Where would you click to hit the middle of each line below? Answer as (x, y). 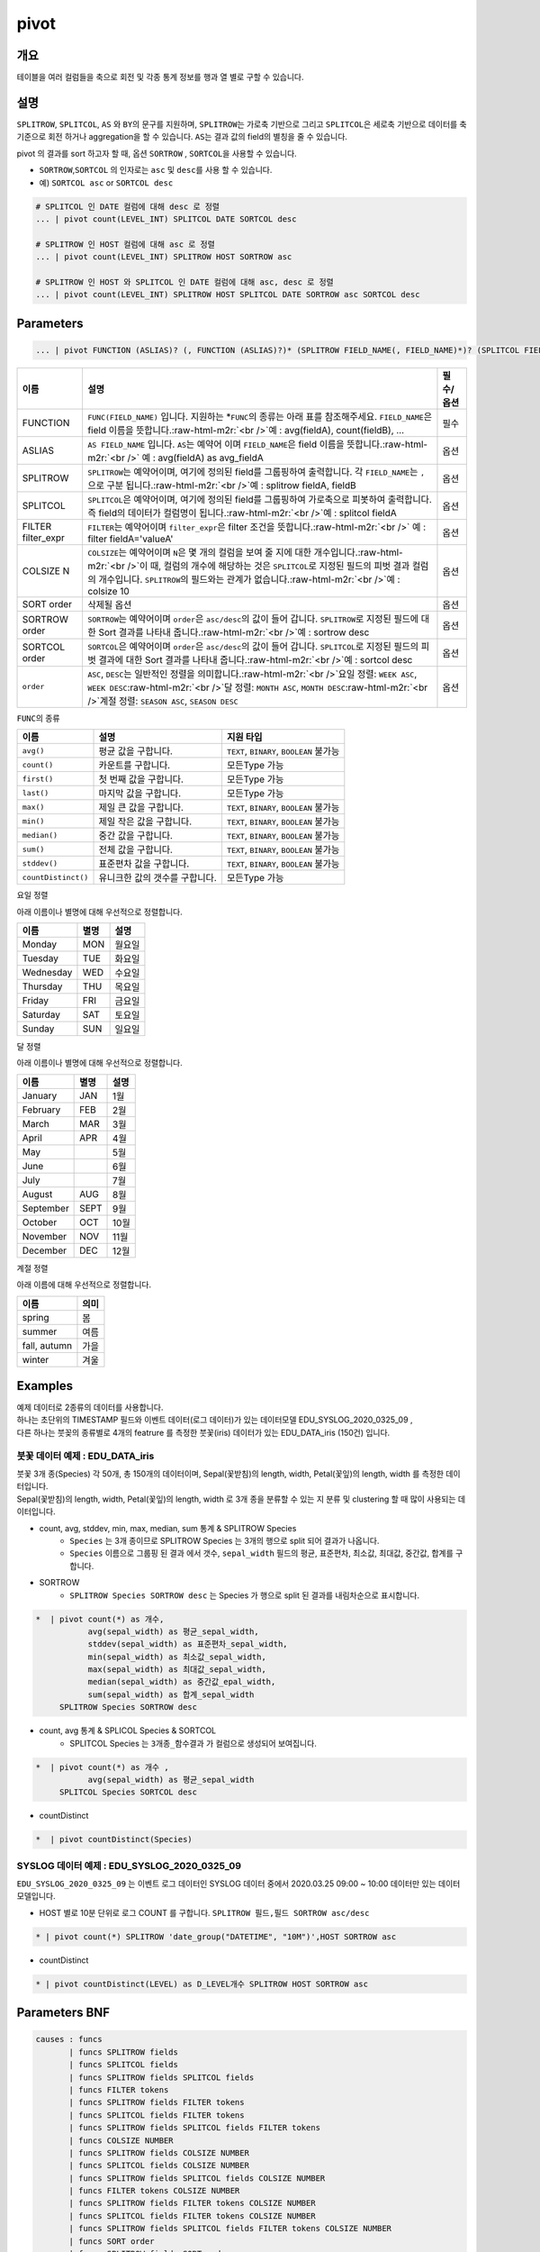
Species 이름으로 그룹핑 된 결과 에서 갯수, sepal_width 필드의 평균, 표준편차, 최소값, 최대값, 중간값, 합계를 (261, 1553)
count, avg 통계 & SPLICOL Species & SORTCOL (128, 1730)
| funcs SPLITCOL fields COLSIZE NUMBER (159, 2166)
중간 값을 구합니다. (135, 836)
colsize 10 (108, 591)
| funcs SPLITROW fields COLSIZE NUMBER (159, 2152)
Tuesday (40, 958)
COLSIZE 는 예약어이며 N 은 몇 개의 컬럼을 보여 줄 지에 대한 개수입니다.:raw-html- (245, 552)
